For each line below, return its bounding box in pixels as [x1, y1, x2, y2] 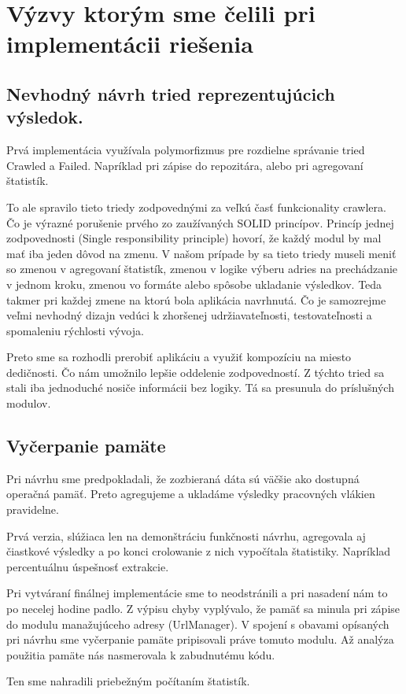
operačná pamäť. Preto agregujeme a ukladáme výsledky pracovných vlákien [6, 485, 375, 502]
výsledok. [6, 105, 83, 129]
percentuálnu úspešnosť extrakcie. [6, 558, 169, 574]
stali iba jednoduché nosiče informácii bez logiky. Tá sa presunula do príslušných [6, 379, 394, 396]
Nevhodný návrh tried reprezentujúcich [6, 81, 335, 105]
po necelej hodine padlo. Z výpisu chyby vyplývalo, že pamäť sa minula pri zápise [6, 600, 400, 617]
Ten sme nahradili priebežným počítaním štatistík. [6, 673, 250, 689]
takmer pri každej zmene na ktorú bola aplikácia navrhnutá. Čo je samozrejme [6, 291, 386, 308]
